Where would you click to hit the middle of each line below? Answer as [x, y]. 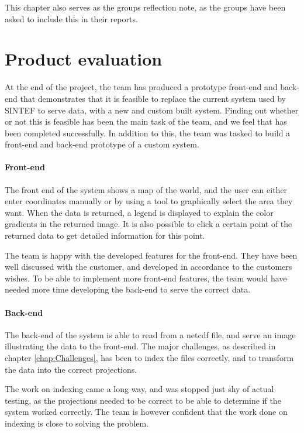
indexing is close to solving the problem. [77, 423]
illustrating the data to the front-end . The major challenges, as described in [140, 346]
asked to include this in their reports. [71, 18]
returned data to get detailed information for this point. [105, 236]
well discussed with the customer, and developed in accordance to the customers [148, 267]
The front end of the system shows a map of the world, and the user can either [146, 189]
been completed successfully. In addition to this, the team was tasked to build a [148, 133]
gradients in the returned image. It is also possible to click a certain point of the [148, 224]
